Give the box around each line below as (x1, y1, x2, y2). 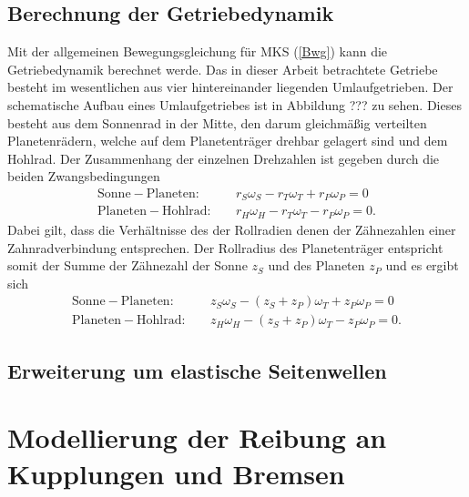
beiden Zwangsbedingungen (7, 167, 160, 186)
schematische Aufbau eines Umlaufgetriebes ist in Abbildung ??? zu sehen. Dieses (7, 95, 462, 114)
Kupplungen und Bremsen (7, 454, 345, 492)
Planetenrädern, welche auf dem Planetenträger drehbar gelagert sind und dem (7, 131, 448, 150)
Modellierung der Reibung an (7, 419, 387, 456)
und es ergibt (385, 256, 459, 275)
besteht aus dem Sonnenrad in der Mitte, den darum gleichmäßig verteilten (7, 113, 427, 132)
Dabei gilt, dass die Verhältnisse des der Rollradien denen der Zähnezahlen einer (7, 219, 456, 238)
